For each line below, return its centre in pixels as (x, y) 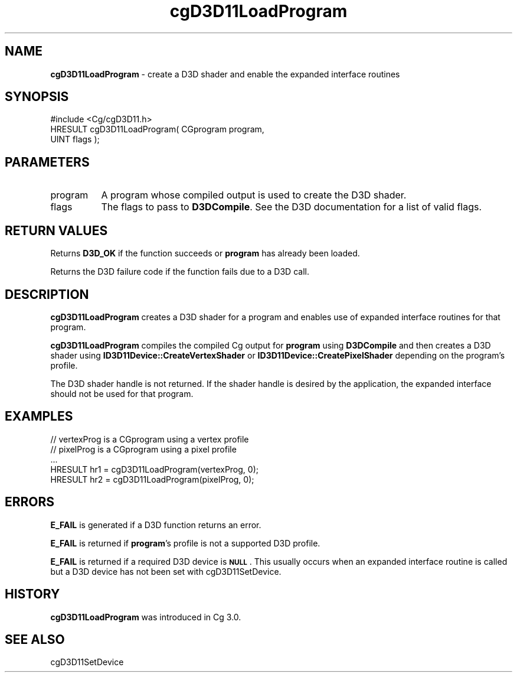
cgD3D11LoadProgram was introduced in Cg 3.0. (146, 617)
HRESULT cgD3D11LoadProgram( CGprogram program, (157, 129)
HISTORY (32, 594)
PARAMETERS (47, 162)
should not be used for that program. (122, 393)
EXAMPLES (39, 416)
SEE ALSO (35, 639)
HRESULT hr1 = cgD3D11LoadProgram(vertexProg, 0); (154, 469)
